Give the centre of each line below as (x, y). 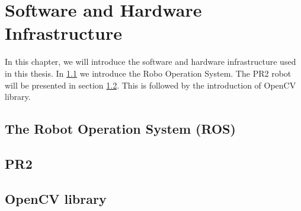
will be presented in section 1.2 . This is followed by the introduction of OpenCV (150, 85)
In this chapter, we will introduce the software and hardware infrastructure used (150, 62)
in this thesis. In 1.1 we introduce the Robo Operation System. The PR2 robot (148, 73)
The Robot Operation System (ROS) (120, 129)
